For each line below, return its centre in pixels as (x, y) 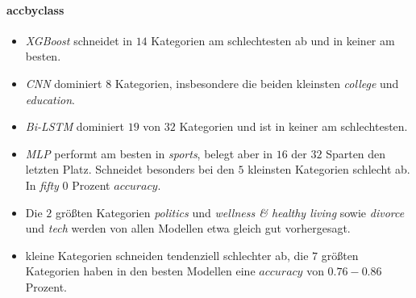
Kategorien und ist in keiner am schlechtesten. (293, 126)
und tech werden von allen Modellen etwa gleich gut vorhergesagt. (188, 228)
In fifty (42, 185)
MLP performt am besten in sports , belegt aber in (149, 153)
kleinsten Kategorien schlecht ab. (329, 169)
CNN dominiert (64, 83)
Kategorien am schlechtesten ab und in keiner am (273, 40)
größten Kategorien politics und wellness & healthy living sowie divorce (230, 212)
